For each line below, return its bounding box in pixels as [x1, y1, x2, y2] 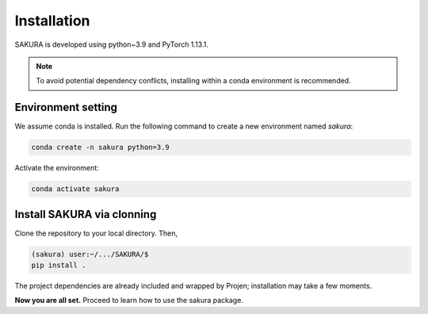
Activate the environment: [14, 163, 99, 173]
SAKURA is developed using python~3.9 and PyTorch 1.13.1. [14, 40, 209, 49]
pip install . [31, 261, 86, 270]
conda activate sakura [31, 185, 120, 193]
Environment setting [14, 101, 118, 114]
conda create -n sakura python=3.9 [31, 143, 170, 152]
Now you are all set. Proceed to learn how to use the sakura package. [14, 296, 243, 305]
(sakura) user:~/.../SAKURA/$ [31, 250, 149, 258]
